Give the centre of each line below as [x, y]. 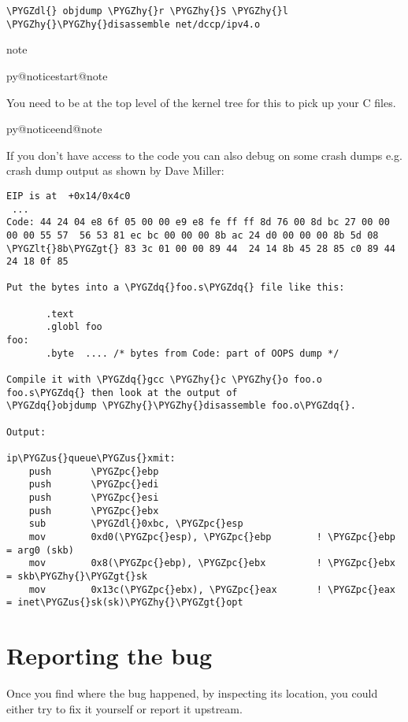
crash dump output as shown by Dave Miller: [115, 170]
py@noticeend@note [54, 129]
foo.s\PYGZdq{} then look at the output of [122, 392]
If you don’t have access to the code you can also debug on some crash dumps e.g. [204, 155]
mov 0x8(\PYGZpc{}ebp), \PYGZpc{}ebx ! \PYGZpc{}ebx [212, 563]
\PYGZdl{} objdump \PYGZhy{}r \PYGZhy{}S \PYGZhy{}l [147, 11]
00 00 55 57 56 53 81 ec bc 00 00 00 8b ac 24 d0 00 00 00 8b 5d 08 [193, 235]
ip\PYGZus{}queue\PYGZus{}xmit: [91, 458]
